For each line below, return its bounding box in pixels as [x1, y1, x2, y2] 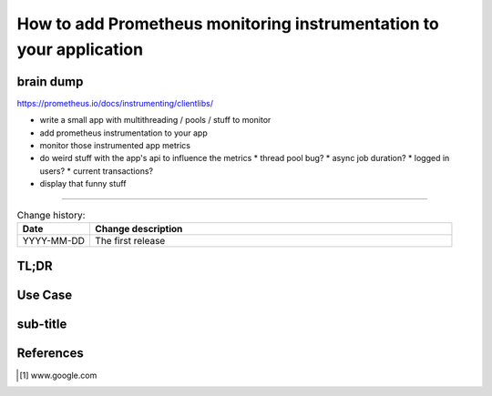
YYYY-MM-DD [22, 234, 86, 247]
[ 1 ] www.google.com [19, 370, 97, 381]
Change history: [16, 208, 86, 221]
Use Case [16, 288, 73, 303]
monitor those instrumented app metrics [39, 140, 191, 151]
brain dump [16, 74, 84, 89]
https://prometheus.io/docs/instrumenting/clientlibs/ [16, 97, 214, 108]
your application [16, 39, 144, 59]
